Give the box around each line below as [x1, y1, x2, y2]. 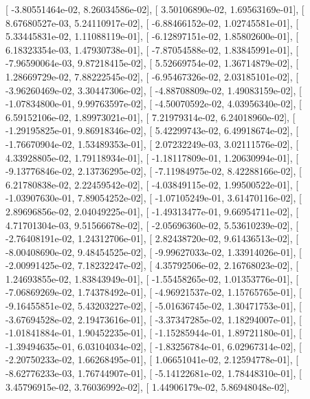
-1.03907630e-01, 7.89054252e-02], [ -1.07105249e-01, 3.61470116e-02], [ [5, 191, 302, 205]
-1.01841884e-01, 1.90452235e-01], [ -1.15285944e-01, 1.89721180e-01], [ [5, 325, 302, 340]
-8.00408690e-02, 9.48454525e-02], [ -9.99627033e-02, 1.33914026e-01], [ [5, 244, 302, 259]
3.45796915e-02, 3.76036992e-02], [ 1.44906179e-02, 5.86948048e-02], [5, 379, 289, 393]
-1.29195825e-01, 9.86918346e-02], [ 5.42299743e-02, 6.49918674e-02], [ [5, 123, 299, 138]
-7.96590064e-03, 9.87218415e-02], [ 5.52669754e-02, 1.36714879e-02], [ [5, 56, 299, 70]
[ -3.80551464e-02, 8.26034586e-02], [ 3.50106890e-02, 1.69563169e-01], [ [5, 2, 305, 16]
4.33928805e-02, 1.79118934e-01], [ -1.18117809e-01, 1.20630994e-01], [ [5, 150, 299, 164]
